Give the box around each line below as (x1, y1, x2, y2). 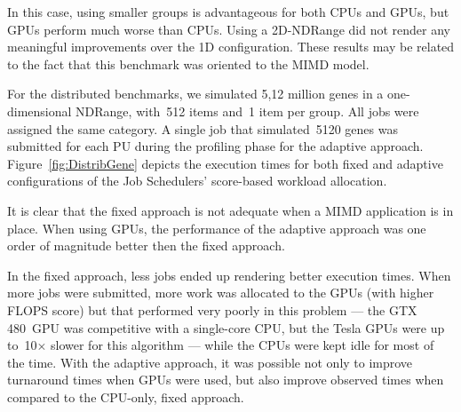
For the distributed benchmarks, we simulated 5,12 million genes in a (7, 84, 384, 103)
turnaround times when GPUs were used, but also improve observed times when (7, 370, 444, 389)
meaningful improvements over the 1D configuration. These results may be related (7, 37, 455, 56)
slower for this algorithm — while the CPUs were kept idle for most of (51, 336, 434, 354)
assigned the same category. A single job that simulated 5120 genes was (7, 119, 398, 138)
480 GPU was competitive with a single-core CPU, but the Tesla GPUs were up (7, 318, 445, 337)
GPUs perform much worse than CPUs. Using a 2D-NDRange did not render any (7, 20, 450, 38)
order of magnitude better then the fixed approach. (7, 236, 285, 255)
